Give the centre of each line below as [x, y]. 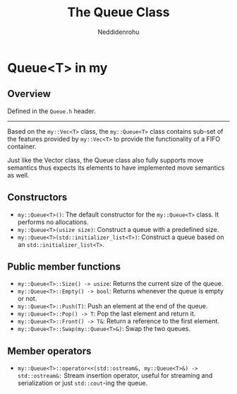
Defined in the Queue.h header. [52, 111]
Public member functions [64, 266]
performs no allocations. [53, 222]
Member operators [49, 351]
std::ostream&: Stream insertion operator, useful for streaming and [115, 376]
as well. [18, 175]
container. [22, 146]
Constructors [37, 198]
